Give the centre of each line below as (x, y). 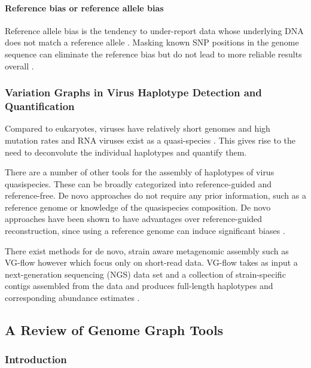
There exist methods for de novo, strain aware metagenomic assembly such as (147, 250)
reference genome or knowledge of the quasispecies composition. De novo (138, 207)
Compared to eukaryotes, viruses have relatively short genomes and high (138, 128)
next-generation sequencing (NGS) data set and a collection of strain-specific (145, 274)
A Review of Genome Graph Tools (114, 330)
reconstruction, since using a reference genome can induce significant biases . (145, 231)
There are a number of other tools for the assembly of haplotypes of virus (140, 172)
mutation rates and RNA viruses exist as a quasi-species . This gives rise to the (150, 140)
